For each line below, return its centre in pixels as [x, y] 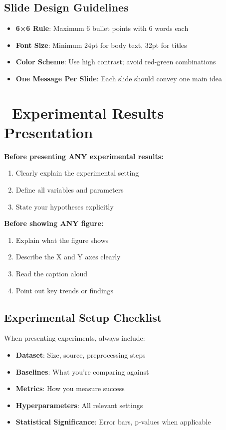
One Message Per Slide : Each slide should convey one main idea [119, 78]
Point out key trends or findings [65, 290]
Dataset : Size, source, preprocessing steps [81, 355]
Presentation [49, 132]
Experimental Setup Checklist [83, 317]
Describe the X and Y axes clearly [68, 257]
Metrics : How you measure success [70, 388]
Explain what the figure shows [62, 240]
